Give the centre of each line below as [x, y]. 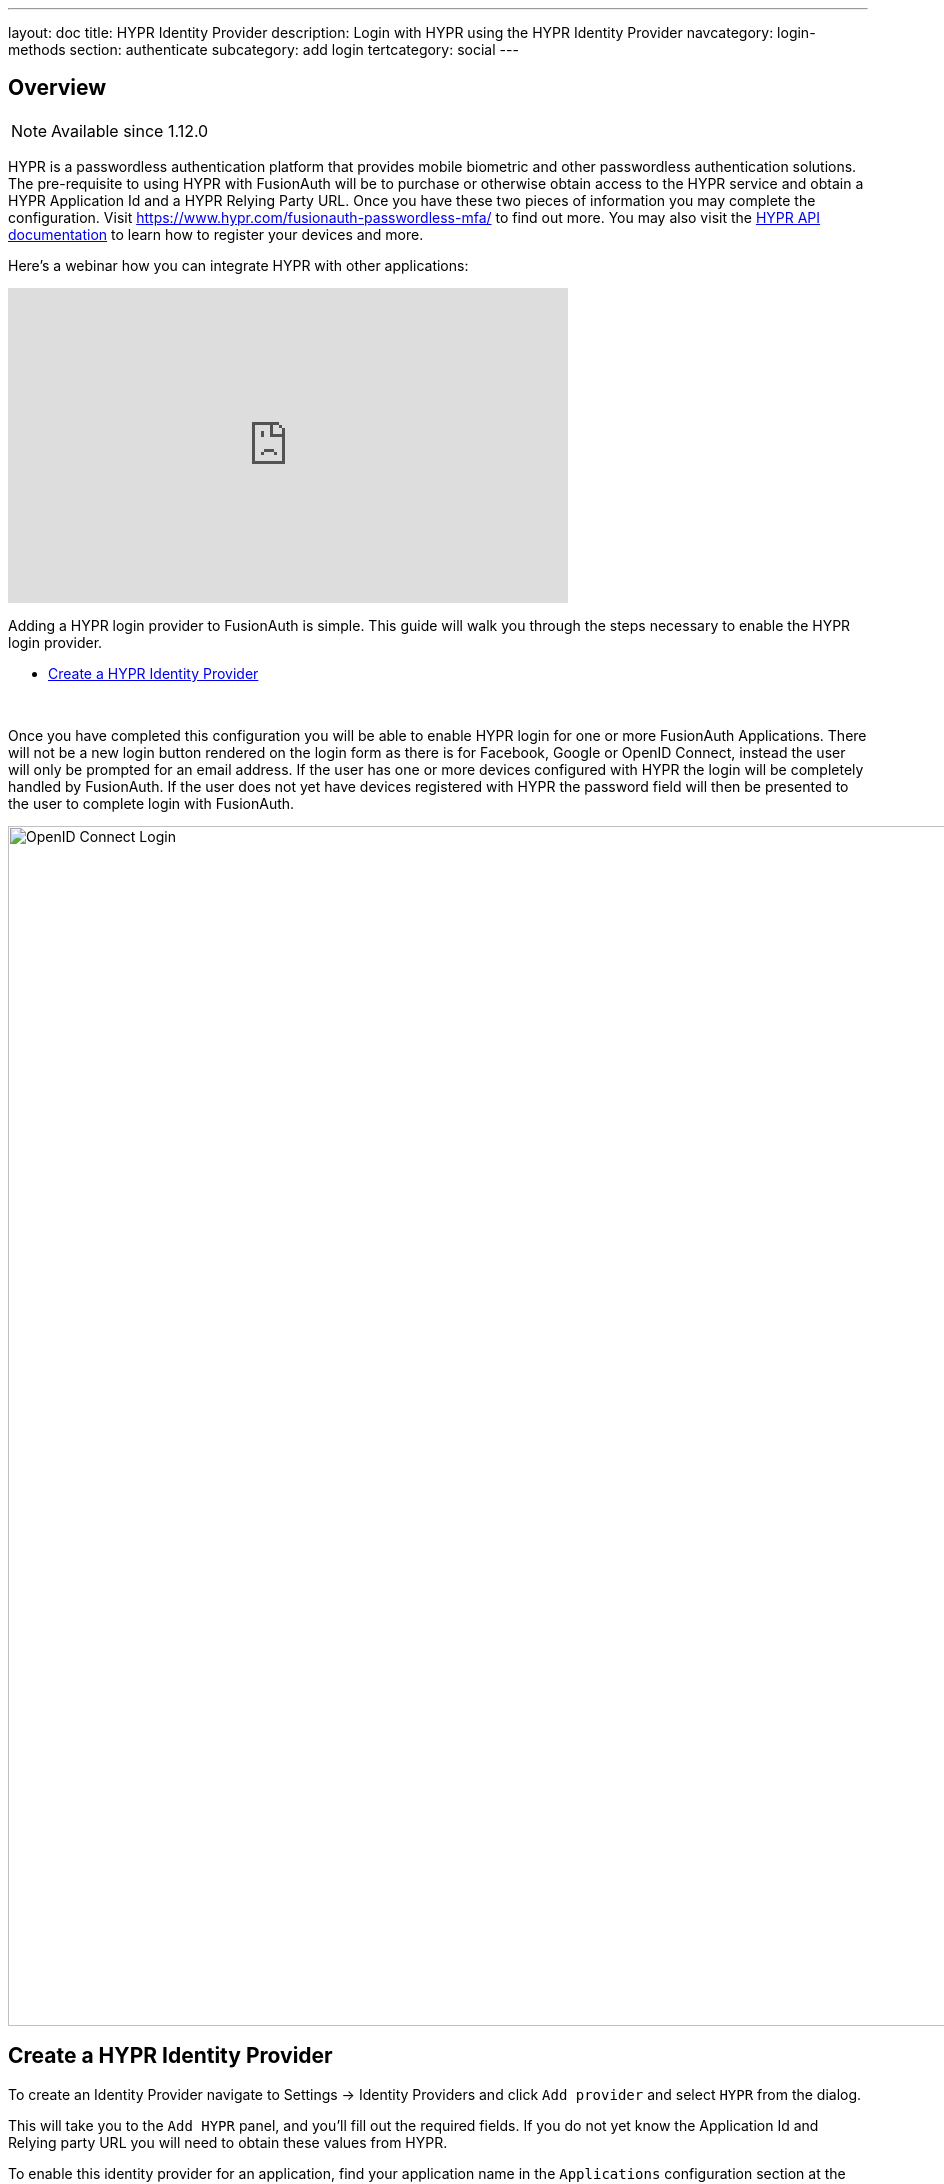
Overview [57, 88]
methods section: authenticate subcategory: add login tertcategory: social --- [263, 49]
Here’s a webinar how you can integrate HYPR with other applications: [238, 265]
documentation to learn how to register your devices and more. [216, 234]
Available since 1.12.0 [130, 130]
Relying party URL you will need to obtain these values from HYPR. [228, 2142]
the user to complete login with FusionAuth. [151, 803]
